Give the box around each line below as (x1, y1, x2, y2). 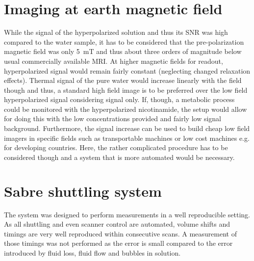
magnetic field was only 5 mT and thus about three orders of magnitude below (4, 46, 242, 56)
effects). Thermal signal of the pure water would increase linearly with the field (4, 75, 242, 85)
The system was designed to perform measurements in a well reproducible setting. (4, 209, 250, 219)
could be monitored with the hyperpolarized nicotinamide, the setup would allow (4, 104, 247, 114)
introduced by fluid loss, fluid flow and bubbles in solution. (4, 247, 181, 258)
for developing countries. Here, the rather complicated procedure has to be (4, 142, 228, 153)
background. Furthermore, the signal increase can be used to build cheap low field (4, 123, 250, 133)
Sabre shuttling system (4, 181, 162, 201)
